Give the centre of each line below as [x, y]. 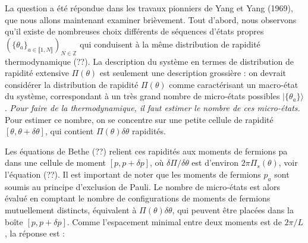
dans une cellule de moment [56, 162]
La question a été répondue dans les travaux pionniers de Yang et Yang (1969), [149, 8]
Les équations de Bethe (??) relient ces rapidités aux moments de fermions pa [146, 151]
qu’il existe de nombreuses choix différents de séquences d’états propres [134, 31]
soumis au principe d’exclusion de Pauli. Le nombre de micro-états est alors [142, 186]
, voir [288, 162]
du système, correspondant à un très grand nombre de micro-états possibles [142, 96]
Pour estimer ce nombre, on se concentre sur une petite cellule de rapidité [139, 119]
